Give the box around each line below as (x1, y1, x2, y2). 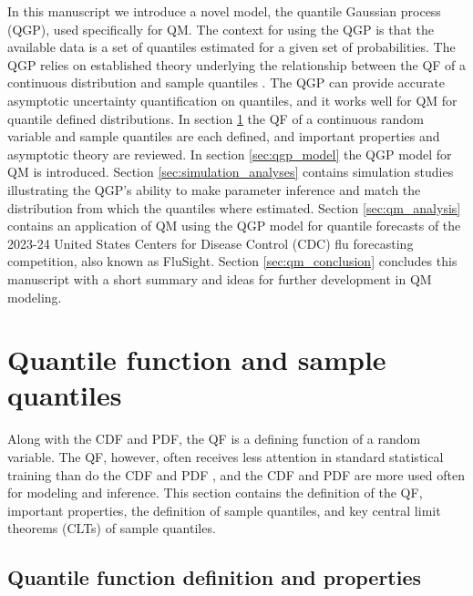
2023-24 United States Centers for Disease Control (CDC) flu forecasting (7, 233, 414, 252)
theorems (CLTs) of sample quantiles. (7, 519, 216, 538)
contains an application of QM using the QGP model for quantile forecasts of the (7, 216, 461, 235)
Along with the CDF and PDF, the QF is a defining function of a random (7, 429, 421, 448)
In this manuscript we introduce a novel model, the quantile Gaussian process (7, 2, 441, 20)
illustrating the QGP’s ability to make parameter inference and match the (7, 180, 421, 199)
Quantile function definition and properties (7, 563, 422, 591)
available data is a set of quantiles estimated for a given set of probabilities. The (7, 37, 456, 57)
